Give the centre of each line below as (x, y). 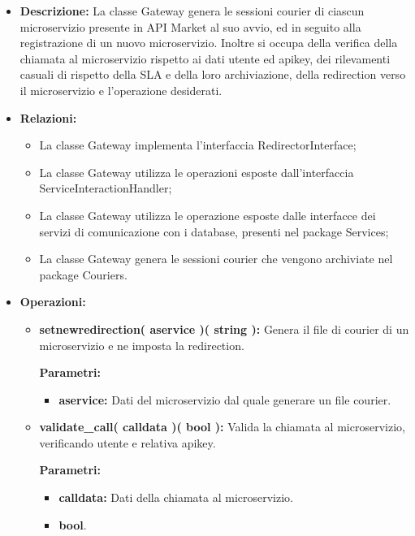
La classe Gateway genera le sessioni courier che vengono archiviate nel (216, 259)
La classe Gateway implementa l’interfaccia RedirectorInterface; (198, 145)
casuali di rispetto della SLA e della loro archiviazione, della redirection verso (213, 74)
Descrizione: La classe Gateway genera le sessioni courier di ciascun (192, 11)
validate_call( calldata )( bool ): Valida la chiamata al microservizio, (222, 427)
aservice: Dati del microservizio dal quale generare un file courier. (225, 399)
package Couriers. (83, 274)
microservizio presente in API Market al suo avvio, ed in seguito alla (190, 26)
